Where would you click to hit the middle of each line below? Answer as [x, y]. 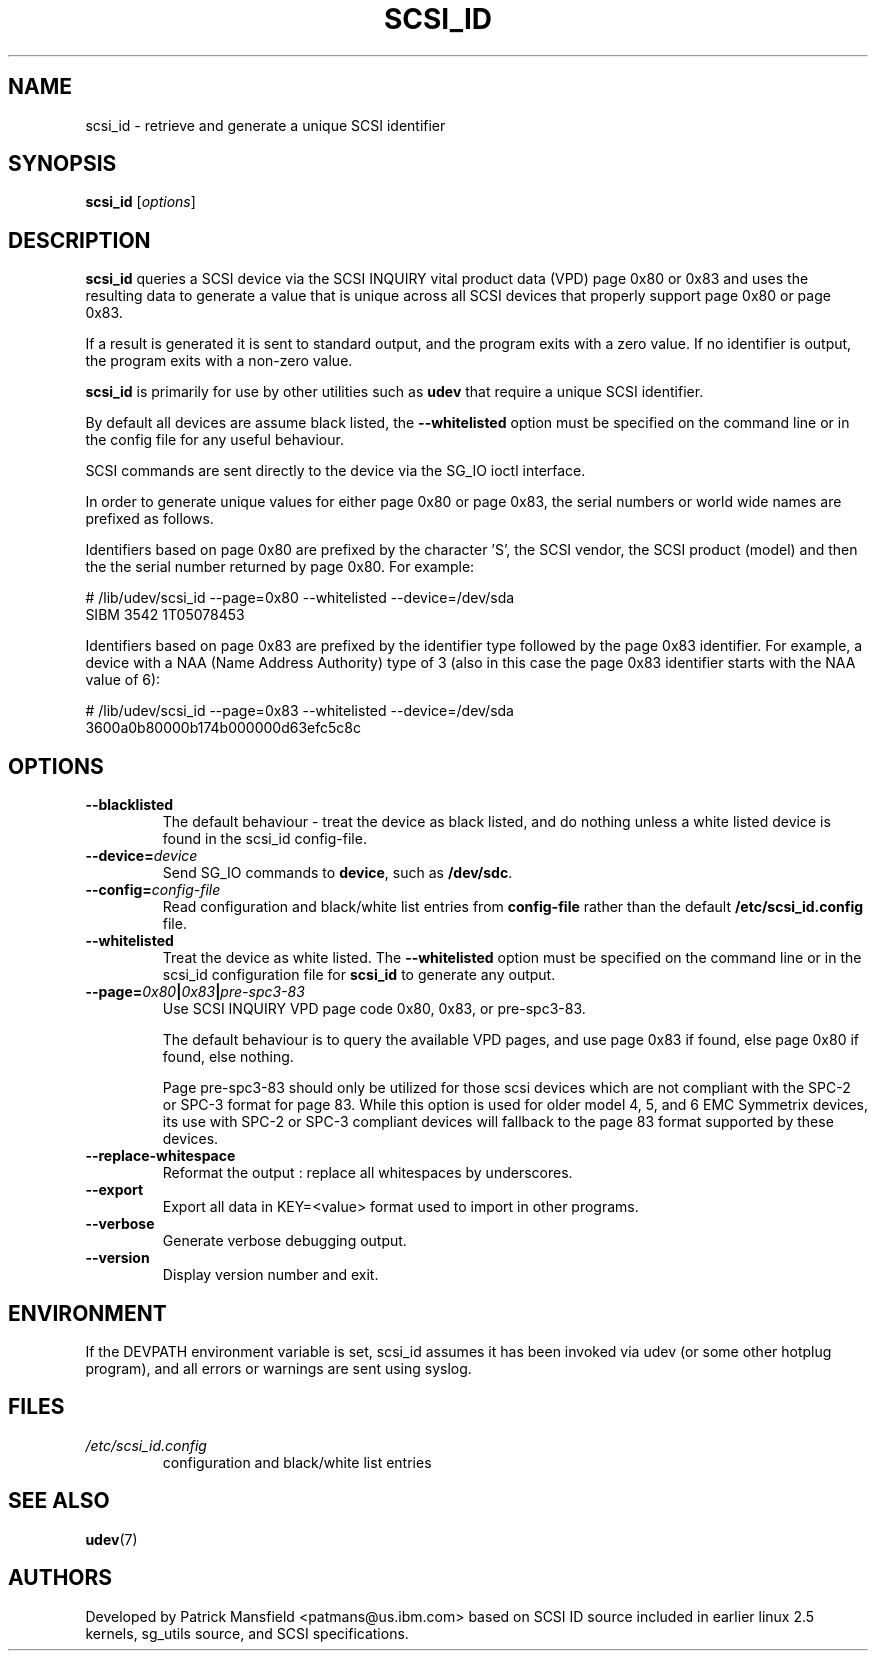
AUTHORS [60, 1578]
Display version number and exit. [270, 1275]
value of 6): [123, 680]
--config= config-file [153, 890]
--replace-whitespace [160, 1156]
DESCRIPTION [79, 240]
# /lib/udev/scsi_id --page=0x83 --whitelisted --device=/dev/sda [299, 711]
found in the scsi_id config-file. [264, 839]
